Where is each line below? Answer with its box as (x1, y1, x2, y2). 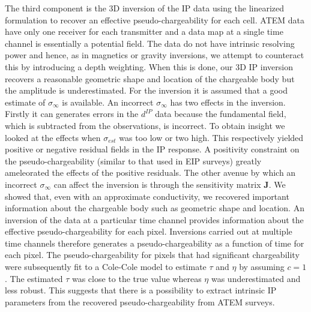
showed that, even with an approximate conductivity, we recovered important (5, 190, 289, 202)
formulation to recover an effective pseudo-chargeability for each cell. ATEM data (5, 13, 304, 26)
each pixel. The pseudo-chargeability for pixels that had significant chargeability (5, 248, 300, 261)
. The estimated (5, 272, 63, 284)
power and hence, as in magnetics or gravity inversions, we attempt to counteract (5, 49, 304, 61)
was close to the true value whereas (71, 272, 202, 284)
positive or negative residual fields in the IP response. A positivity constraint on (5, 143, 300, 155)
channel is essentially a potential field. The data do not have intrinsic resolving (5, 37, 295, 49)
